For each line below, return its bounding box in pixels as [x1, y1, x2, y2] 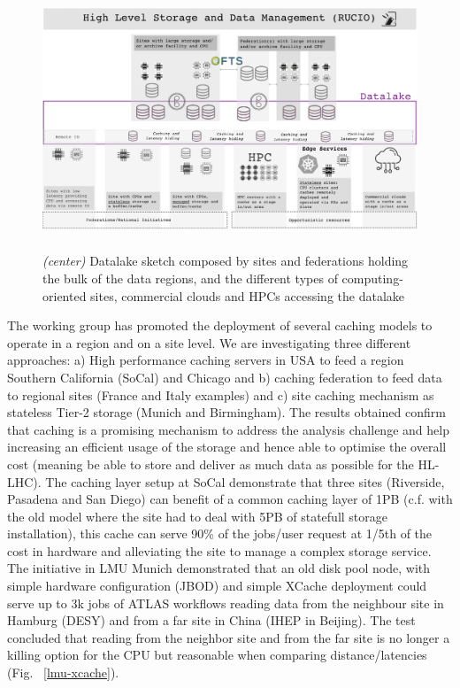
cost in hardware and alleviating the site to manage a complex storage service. [7, 541, 432, 560]
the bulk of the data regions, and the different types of [42, 268, 338, 287]
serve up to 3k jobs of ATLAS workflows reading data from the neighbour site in [7, 593, 444, 612]
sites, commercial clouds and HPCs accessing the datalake [90, 286, 405, 305]
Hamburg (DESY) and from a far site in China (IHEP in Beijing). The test [7, 611, 416, 630]
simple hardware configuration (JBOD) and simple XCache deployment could [7, 576, 427, 595]
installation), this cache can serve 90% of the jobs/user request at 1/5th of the [7, 524, 433, 543]
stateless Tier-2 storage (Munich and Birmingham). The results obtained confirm [7, 403, 446, 421]
